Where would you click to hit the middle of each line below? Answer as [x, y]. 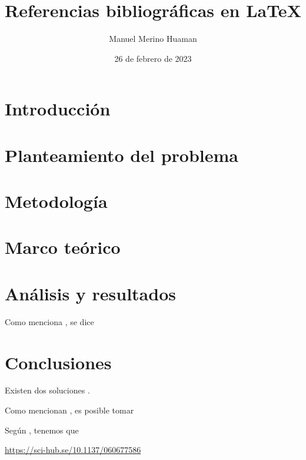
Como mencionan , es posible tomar [69, 410]
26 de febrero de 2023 [153, 58]
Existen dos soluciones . [47, 390]
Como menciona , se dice [49, 321]
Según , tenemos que [42, 430]
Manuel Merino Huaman [153, 39]
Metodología [56, 201]
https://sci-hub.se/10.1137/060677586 [73, 450]
